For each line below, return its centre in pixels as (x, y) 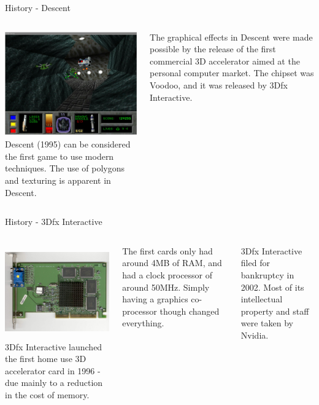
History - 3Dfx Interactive (54, 222)
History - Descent (38, 7)
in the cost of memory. (47, 394)
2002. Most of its (272, 287)
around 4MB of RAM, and (172, 263)
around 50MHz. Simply (166, 287)
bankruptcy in (267, 275)
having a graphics (155, 299)
